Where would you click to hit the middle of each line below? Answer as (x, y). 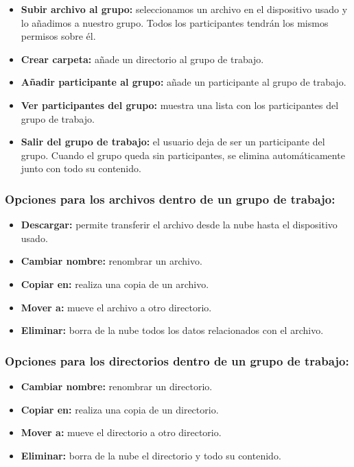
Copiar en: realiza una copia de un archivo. (115, 284)
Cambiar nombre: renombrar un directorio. (117, 386)
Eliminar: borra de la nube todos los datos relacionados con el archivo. (172, 330)
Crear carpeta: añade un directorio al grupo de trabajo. (142, 59)
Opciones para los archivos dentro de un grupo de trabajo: (170, 199)
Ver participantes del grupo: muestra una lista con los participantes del (180, 105)
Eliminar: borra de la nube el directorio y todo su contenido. (151, 455)
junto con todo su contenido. (81, 168)
